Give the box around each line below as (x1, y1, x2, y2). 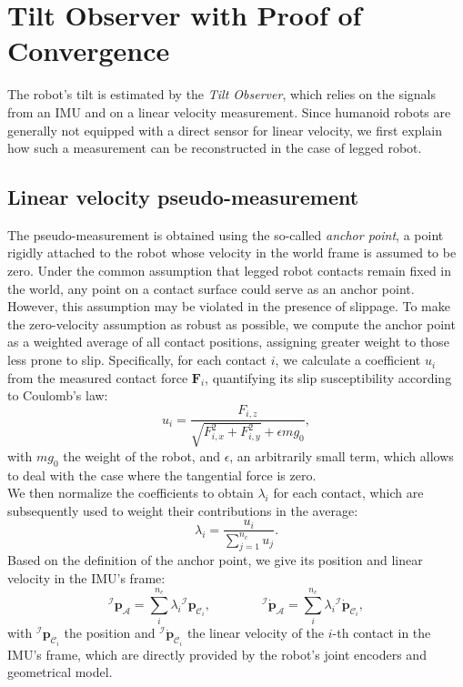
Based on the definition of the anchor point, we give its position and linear (7, 551, 423, 570)
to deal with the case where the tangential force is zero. (7, 465, 317, 484)
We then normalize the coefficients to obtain (7, 483, 254, 502)
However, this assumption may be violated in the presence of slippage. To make (7, 297, 450, 316)
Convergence (7, 32, 170, 69)
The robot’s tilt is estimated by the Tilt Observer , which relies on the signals (7, 85, 437, 104)
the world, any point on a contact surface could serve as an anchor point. (7, 278, 415, 298)
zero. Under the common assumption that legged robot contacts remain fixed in (7, 261, 452, 280)
